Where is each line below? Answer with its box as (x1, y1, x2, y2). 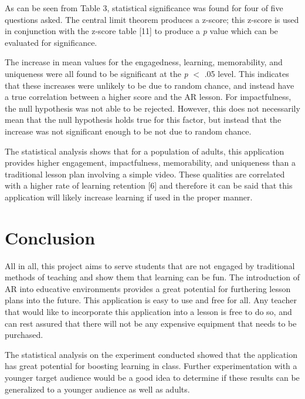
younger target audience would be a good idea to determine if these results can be (5, 371, 300, 383)
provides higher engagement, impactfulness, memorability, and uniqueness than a (5, 156, 296, 169)
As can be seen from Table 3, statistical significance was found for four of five (5, 2, 283, 14)
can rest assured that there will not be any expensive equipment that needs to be (5, 317, 297, 329)
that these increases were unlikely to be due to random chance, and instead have (5, 79, 294, 91)
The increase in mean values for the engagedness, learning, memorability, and (5, 56, 283, 68)
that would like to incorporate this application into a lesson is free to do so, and (5, 306, 292, 317)
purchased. (5, 328, 43, 341)
